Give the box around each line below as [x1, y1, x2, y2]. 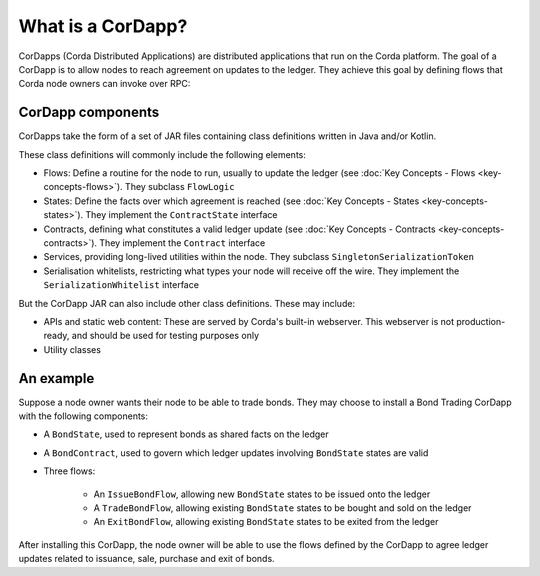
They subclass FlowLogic [125, 181, 235, 193]
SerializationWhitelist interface [43, 279, 200, 291]
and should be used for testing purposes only [71, 330, 260, 342]
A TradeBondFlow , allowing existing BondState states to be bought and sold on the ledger [93, 501, 472, 514]
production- [456, 315, 506, 327]
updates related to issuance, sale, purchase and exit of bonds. [18, 553, 275, 565]
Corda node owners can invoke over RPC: [18, 78, 191, 90]
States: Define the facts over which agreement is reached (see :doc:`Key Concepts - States [43, 195, 420, 207]
